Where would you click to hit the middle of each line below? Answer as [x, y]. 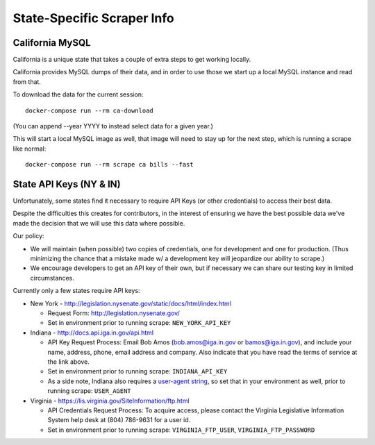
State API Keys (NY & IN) [67, 184]
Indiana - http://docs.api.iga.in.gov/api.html [92, 333]
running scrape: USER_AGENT [89, 391]
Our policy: [28, 236]
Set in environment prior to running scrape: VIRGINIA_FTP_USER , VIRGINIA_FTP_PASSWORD [181, 430]
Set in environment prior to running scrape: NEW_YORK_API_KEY [139, 323]
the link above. [68, 362]
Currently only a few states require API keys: [76, 291]
